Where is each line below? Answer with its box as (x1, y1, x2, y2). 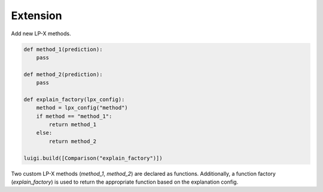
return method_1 (48, 121, 97, 128)
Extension (11, 9, 62, 22)
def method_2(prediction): (23, 71, 103, 78)
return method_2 (48, 138, 97, 145)
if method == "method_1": (36, 112, 112, 120)
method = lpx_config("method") (36, 105, 128, 111)
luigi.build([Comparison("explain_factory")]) (23, 154, 163, 161)
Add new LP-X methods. (11, 30, 71, 37)
